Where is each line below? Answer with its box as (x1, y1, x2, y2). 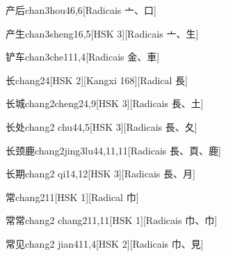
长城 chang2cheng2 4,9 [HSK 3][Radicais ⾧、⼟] (6, 96, 204, 111)
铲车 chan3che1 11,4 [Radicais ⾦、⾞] (6, 49, 160, 64)
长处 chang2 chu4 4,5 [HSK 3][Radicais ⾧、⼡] (6, 119, 197, 134)
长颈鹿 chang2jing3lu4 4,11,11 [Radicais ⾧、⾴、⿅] (6, 143, 221, 157)
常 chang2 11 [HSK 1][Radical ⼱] (6, 189, 139, 204)
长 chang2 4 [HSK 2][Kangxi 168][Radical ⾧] (6, 72, 188, 87)
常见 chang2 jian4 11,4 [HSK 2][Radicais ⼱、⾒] (6, 236, 204, 250)
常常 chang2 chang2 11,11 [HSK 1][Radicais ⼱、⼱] (6, 213, 218, 227)
